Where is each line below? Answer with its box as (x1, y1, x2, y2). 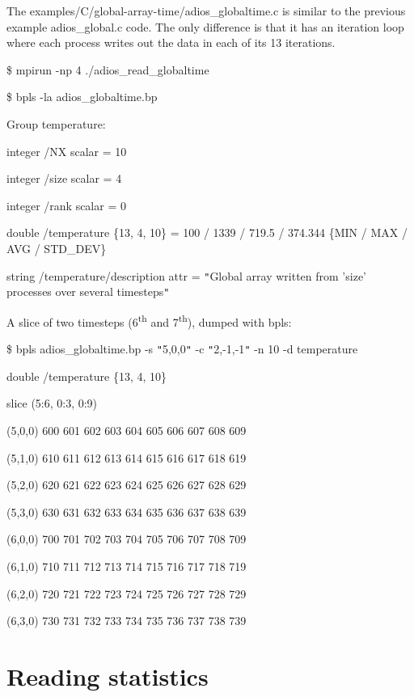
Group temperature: (6, 115, 106, 132)
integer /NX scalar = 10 (6, 142, 127, 159)
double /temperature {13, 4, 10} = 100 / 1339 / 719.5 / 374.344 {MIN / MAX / (6, 224, 408, 241)
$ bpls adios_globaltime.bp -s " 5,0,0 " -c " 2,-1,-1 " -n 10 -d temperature (6, 340, 358, 357)
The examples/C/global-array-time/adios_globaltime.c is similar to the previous (6, 2, 406, 19)
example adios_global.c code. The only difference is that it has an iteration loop (6, 18, 404, 35)
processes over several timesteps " (6, 283, 170, 300)
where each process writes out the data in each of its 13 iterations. (6, 34, 336, 51)
